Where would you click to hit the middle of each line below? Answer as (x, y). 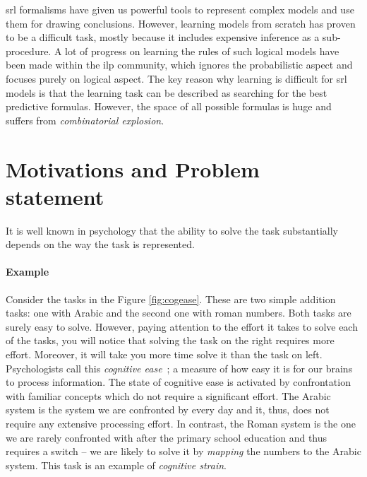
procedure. (29, 51)
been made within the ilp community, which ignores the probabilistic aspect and (179, 65)
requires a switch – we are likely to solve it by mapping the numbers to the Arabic (183, 451)
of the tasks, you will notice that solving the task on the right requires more (170, 340)
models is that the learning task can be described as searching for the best (167, 92)
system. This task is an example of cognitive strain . (116, 465)
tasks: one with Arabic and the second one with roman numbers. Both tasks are (179, 313)
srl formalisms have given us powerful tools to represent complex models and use (180, 9)
